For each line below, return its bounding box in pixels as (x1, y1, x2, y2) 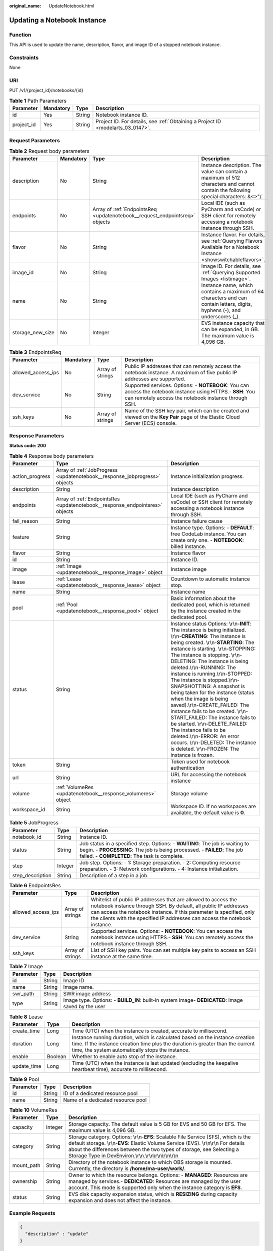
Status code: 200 (9, 443, 46, 449)
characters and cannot (201, 181, 255, 188)
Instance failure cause (170, 518, 223, 525)
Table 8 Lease (9, 1013, 43, 1020)
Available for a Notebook (201, 244, 259, 251)
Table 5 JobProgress (9, 819, 58, 826)
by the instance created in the (170, 607, 241, 614)
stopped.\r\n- (207, 677, 239, 684)
